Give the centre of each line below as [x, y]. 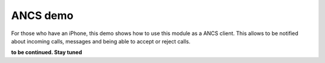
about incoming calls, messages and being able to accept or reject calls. [101, 41]
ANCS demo [42, 15]
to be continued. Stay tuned [47, 52]
